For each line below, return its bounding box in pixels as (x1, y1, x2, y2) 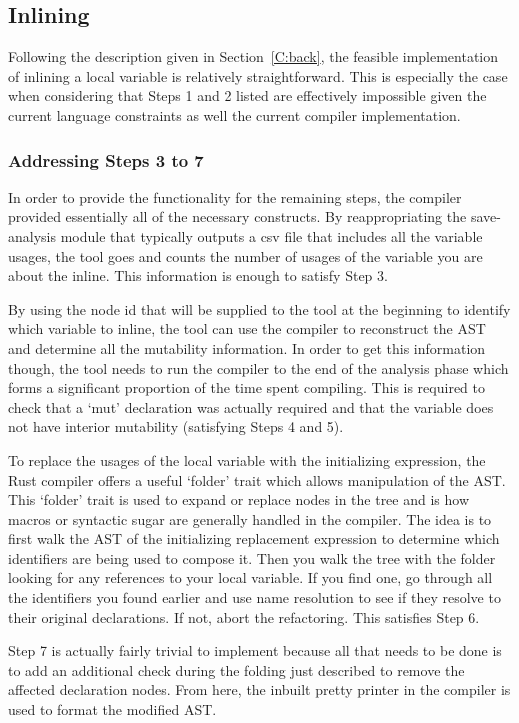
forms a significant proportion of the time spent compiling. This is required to (8, 377, 485, 398)
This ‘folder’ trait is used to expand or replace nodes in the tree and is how (8, 489, 470, 510)
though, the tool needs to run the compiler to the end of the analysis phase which (8, 357, 509, 378)
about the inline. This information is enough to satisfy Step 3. (8, 265, 388, 286)
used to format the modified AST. (8, 699, 217, 720)
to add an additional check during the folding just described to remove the (8, 659, 465, 680)
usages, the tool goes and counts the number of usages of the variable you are (8, 245, 483, 266)
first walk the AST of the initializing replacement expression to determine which (8, 528, 500, 549)
